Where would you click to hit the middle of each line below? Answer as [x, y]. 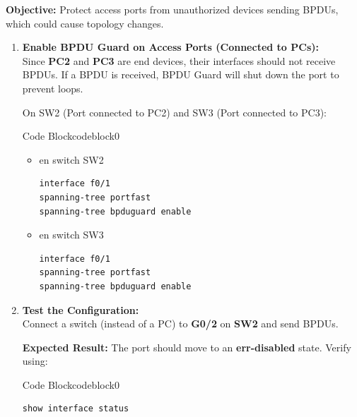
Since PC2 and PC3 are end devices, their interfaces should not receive [179, 60]
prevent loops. [53, 88]
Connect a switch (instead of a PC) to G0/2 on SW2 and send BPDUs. [180, 324]
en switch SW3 [71, 235]
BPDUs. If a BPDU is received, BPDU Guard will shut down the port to [181, 74]
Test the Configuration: [81, 309]
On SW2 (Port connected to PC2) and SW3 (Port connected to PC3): [175, 112]
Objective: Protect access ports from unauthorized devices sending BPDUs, [172, 9]
